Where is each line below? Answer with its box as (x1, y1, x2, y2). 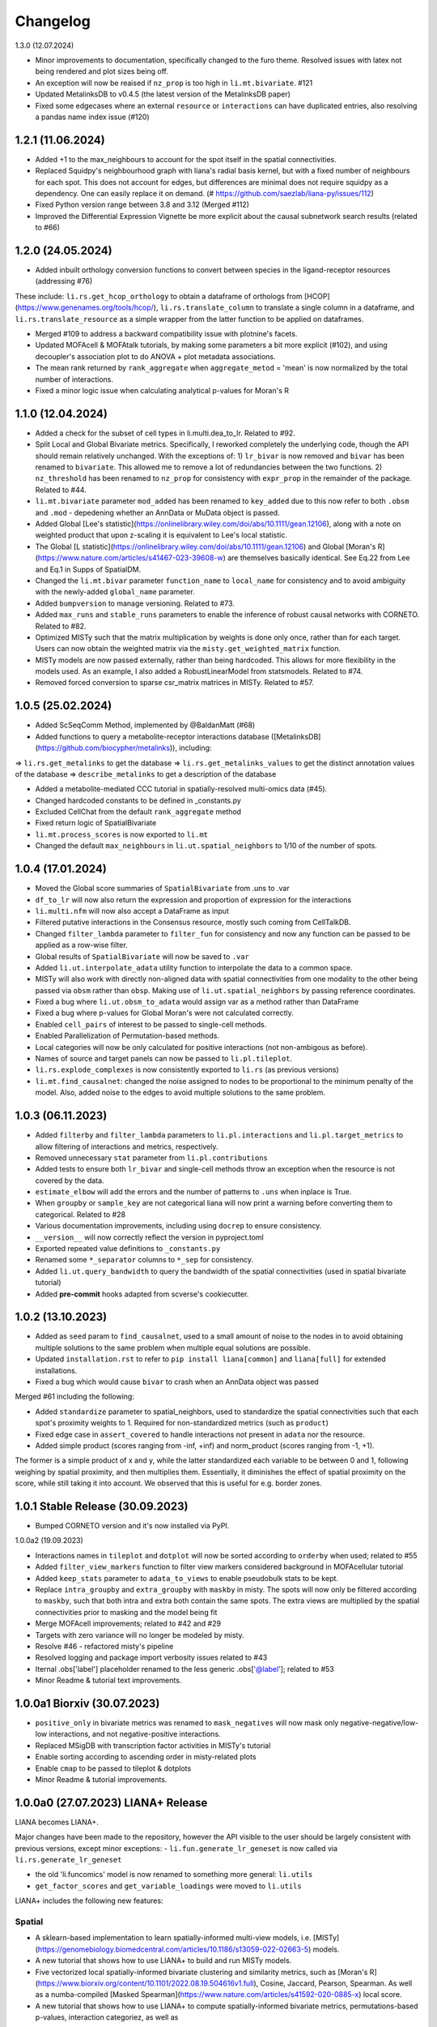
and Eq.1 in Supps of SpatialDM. (35, 564, 142, 574)
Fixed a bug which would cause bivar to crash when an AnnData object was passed (35, 1377, 319, 1386)
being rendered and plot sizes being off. (35, 66, 169, 76)
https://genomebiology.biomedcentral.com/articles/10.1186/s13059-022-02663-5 (37, 1944, 309, 1954)
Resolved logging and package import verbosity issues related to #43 (35, 1652, 268, 1662)
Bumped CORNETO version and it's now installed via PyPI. (35, 1521, 230, 1531)
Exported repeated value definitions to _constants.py (35, 1244, 221, 1253)
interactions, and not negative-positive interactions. (49, 1729, 222, 1739)
